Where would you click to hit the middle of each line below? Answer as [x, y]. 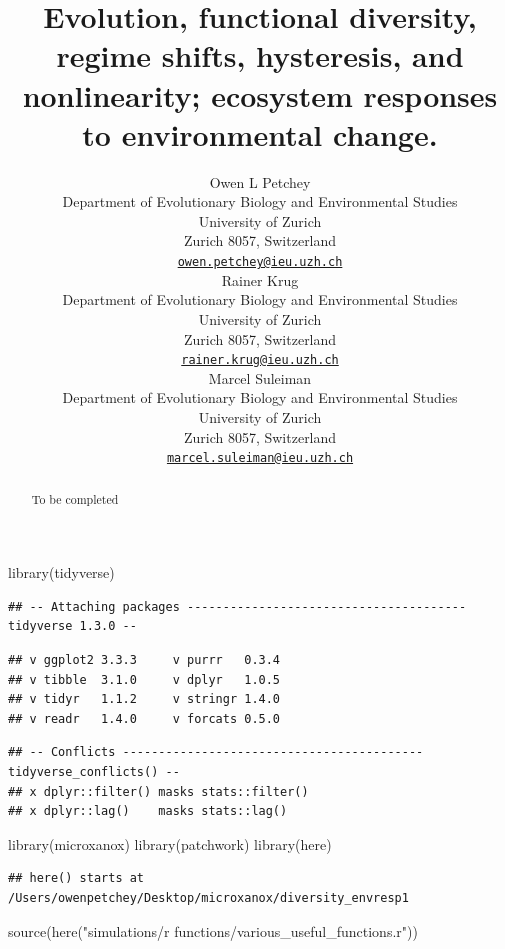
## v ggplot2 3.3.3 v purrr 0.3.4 [144, 660]
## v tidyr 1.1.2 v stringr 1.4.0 [144, 699]
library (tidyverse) [61, 572]
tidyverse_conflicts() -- [94, 771]
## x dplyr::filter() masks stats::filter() [158, 791]
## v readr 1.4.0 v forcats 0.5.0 [144, 718]
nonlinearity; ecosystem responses [260, 94]
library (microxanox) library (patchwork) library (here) [170, 843]
